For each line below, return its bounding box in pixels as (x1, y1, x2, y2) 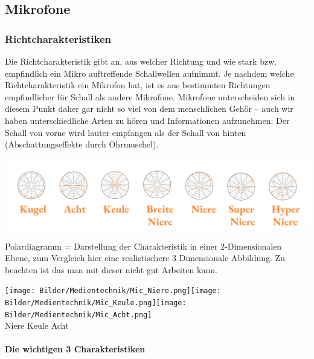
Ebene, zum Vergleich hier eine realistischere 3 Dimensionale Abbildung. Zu (5, 251, 285, 264)
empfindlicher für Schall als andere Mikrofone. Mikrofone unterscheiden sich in (5, 90, 295, 103)
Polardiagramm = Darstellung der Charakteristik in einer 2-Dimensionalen (5, 239, 282, 252)
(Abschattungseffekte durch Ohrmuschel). (5, 138, 159, 150)
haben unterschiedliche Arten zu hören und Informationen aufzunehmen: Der (5, 114, 290, 126)
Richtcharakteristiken (5, 31, 112, 46)
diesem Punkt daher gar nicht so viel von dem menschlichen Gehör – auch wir (5, 102, 293, 115)
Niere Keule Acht (5, 319, 69, 332)
